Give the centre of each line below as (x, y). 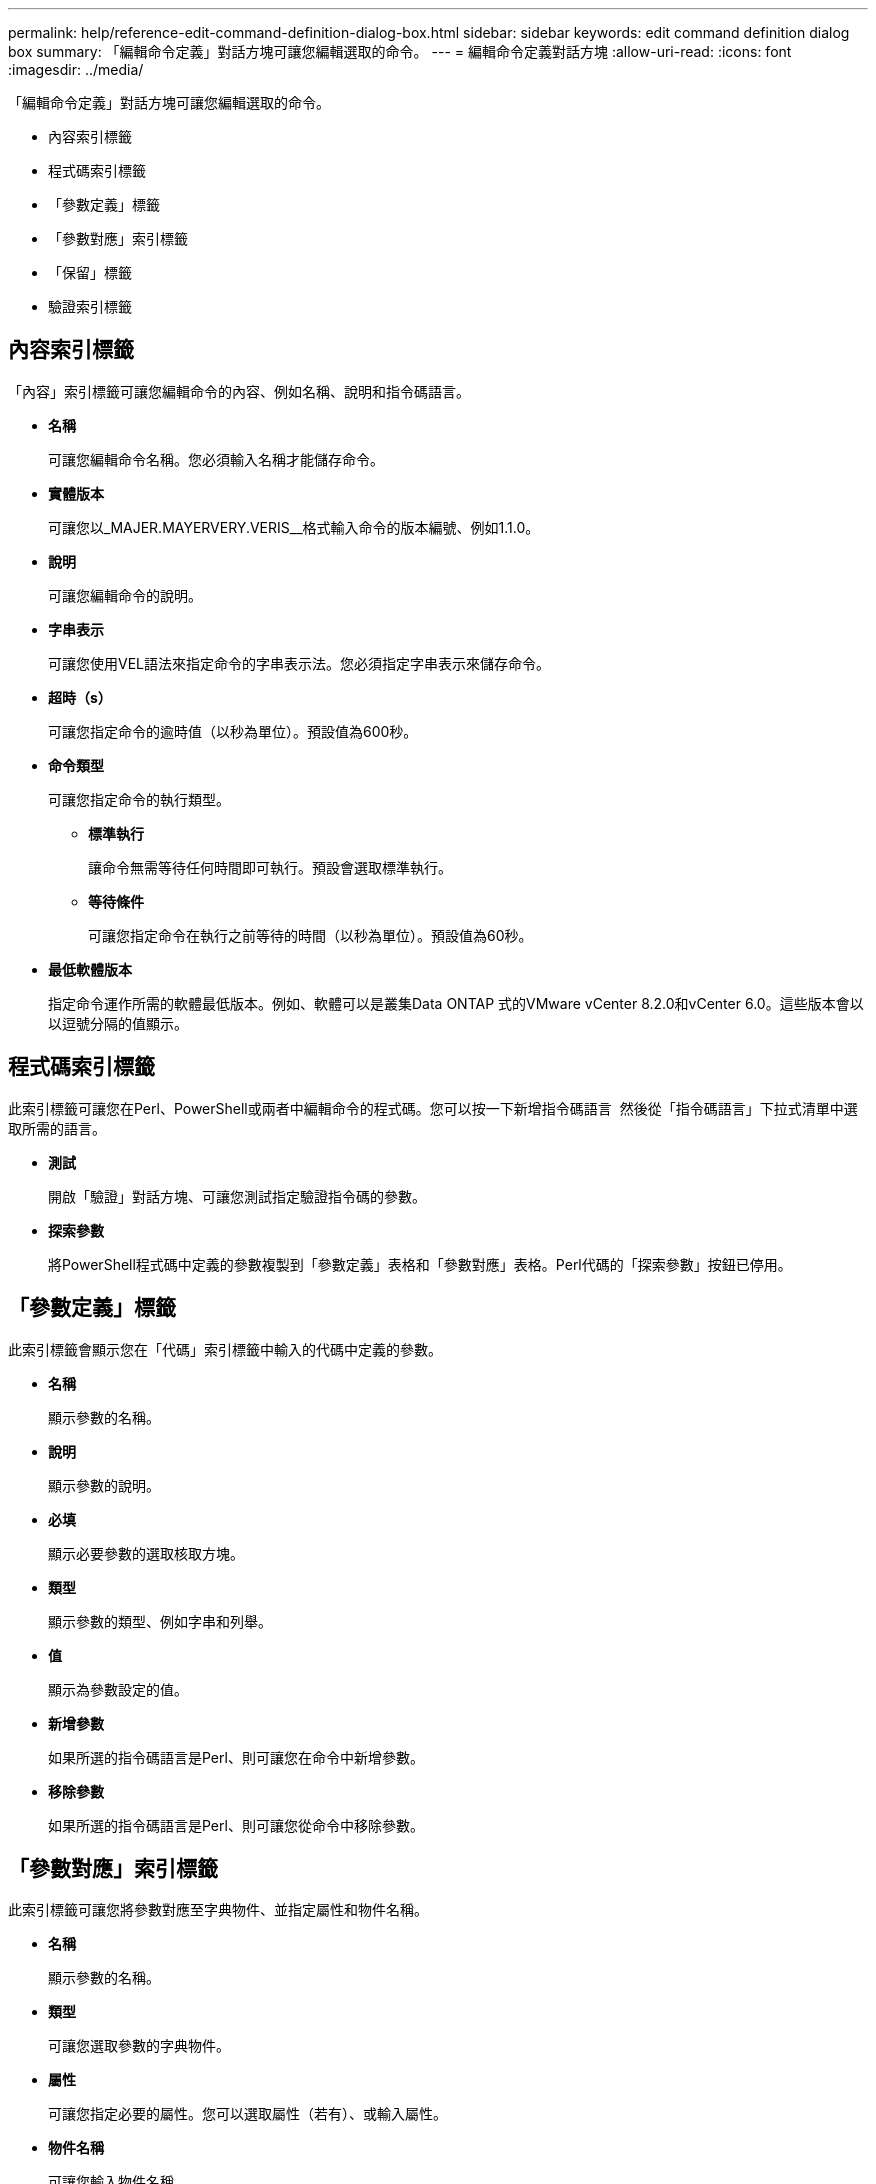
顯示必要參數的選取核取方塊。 (146, 1553)
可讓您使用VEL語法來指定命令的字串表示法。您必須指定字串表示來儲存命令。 (299, 663)
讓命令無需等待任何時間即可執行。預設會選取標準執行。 (270, 867)
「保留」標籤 (90, 272)
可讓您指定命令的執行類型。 (139, 799)
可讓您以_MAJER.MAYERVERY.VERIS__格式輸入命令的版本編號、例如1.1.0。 (294, 527)
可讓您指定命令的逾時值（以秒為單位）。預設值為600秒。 (233, 731)
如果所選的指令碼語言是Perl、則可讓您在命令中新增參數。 (236, 1757)
